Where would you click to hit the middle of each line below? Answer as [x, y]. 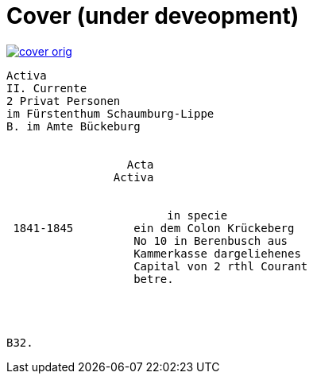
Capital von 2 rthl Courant [221, 266]
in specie [197, 215]
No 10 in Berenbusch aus [211, 240]
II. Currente [47, 88]
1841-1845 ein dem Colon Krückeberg [154, 228]
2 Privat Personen [64, 101]
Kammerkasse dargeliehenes [217, 253]
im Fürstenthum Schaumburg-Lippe [110, 113]
